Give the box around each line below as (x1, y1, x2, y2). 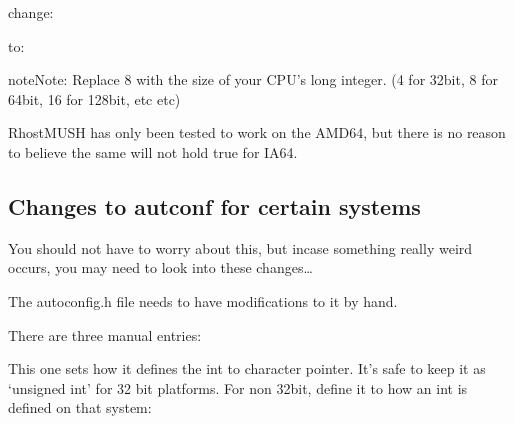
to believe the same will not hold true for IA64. (8, 141, 298, 162)
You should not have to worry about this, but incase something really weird (8, 237, 473, 258)
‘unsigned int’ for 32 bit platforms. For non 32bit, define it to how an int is (8, 377, 468, 398)
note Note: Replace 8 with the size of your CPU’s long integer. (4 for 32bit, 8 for (8, 69, 498, 90)
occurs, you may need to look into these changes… (8, 257, 313, 278)
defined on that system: (8, 397, 152, 418)
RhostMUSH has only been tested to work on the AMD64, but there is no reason (8, 122, 506, 143)
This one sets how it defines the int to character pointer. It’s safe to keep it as (8, 358, 486, 379)
